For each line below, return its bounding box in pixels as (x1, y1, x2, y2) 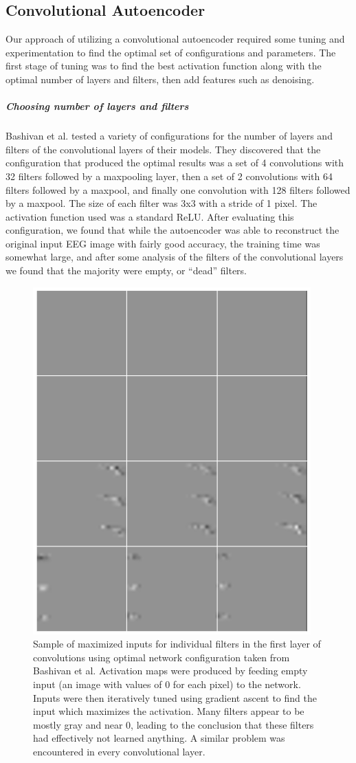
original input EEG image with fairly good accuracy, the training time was (5, 236, 320, 250)
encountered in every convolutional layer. (33, 744, 205, 759)
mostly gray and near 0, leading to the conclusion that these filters (33, 717, 314, 731)
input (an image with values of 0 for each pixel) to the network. (33, 677, 301, 692)
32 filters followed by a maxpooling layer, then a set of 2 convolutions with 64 (5, 168, 333, 183)
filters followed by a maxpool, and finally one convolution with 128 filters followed (5, 182, 351, 197)
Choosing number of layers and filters (5, 99, 189, 113)
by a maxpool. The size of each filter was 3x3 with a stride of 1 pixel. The (5, 196, 318, 210)
